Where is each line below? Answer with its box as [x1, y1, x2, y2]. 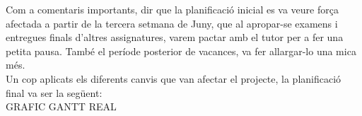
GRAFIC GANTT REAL [6, 99, 117, 114]
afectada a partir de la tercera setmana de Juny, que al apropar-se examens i [6, 16, 338, 30]
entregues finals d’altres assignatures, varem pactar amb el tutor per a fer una [6, 30, 344, 45]
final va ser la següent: [6, 85, 103, 100]
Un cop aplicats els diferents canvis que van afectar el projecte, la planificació [6, 71, 341, 86]
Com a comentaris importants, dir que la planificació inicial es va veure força [6, 2, 339, 16]
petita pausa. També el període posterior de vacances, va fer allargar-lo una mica [6, 43, 356, 58]
